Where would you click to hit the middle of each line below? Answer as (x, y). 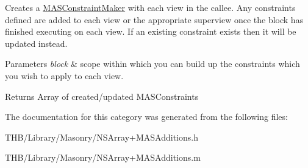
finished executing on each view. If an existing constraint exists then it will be (151, 31)
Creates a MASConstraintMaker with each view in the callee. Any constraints (150, 7)
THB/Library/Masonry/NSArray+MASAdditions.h (102, 137)
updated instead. (36, 43)
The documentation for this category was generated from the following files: (146, 117)
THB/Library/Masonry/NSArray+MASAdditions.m (103, 157)
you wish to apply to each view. (64, 75)
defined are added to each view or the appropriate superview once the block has (154, 19)
